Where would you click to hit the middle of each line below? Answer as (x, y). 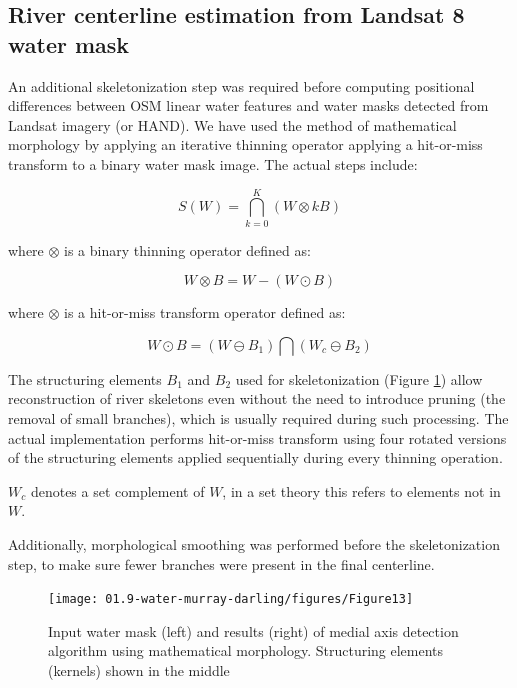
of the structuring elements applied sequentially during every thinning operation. (255, 457)
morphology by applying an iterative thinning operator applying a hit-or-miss (245, 144)
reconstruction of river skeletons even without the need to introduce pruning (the (257, 398)
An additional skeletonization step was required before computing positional (241, 85)
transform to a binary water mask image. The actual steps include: (213, 163)
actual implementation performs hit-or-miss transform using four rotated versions (257, 437)
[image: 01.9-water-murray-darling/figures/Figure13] (231, 599)
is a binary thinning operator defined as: (187, 249)
